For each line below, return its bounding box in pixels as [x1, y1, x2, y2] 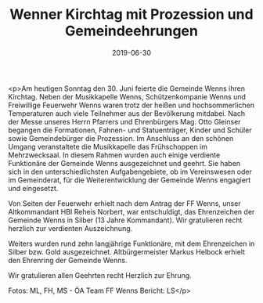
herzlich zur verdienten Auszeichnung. [8, 223, 133, 233]
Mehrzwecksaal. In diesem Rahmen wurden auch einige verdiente [8, 150, 221, 160]
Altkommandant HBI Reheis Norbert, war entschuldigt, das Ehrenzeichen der [8, 207, 255, 216]
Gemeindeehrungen [65, 22, 198, 40]
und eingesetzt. [8, 183, 59, 193]
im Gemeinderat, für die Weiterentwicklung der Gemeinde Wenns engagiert [8, 175, 251, 185]
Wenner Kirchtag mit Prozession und [9, 5, 254, 23]
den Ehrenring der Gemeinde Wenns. [8, 255, 128, 265]
